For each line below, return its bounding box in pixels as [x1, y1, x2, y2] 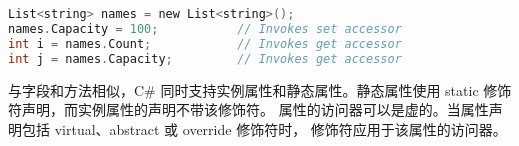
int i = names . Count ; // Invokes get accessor [8, 36, 402, 51]
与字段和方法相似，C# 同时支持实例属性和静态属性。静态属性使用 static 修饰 [8, 79, 512, 100]
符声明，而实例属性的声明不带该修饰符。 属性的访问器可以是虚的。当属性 [8, 99, 489, 120]
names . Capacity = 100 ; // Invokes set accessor [8, 21, 402, 36]
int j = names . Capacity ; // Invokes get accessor [8, 51, 402, 66]
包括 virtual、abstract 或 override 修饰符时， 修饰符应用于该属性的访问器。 [21, 118, 507, 139]
